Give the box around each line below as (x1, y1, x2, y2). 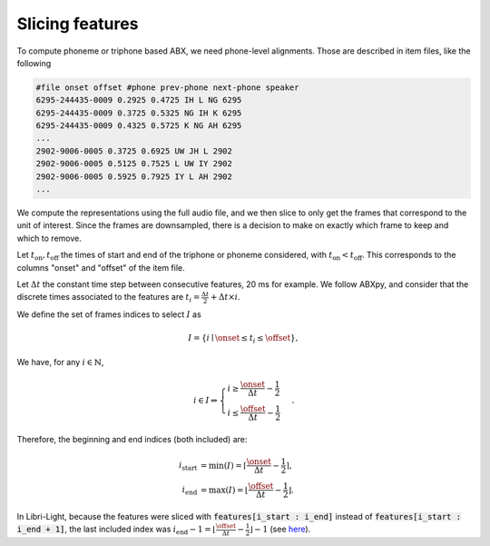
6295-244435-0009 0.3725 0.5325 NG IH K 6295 (35, 107, 242, 118)
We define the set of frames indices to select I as (16, 309, 201, 320)
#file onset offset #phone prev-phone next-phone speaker (35, 82, 299, 93)
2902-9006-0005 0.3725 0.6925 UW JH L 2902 (35, 145, 233, 156)
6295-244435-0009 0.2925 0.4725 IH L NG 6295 (35, 95, 242, 105)
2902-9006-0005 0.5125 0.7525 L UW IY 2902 (35, 159, 233, 169)
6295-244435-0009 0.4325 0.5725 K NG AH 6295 (35, 121, 242, 131)
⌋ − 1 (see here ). (250, 523, 311, 535)
